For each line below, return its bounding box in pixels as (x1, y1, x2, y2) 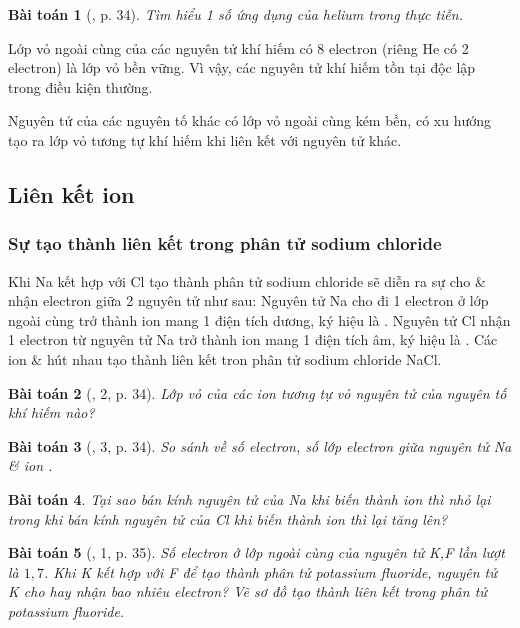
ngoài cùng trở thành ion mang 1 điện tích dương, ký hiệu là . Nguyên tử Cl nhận (8, 309, 511, 330)
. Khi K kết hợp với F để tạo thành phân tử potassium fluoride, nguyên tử (43, 561, 497, 582)
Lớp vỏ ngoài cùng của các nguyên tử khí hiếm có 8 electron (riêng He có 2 (8, 37, 469, 58)
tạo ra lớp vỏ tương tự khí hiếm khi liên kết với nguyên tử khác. (8, 129, 402, 150)
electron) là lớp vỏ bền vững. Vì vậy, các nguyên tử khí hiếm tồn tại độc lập (8, 57, 476, 78)
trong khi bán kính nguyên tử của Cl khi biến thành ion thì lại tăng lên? (8, 508, 448, 529)
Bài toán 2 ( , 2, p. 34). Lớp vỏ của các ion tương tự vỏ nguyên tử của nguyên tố (8, 382, 507, 403)
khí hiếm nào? (8, 402, 95, 423)
